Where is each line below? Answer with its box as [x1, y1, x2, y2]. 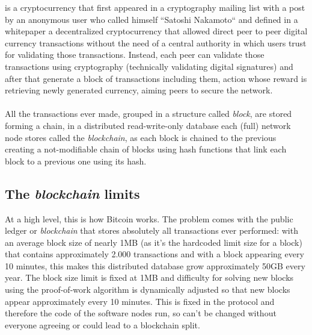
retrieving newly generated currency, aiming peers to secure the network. [5, 84, 273, 96]
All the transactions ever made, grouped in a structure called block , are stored [5, 107, 292, 120]
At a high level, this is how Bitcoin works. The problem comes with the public [5, 212, 293, 225]
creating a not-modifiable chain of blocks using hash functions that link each [5, 143, 287, 155]
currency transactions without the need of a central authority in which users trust [5, 36, 307, 49]
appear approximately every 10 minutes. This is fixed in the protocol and [5, 295, 275, 307]
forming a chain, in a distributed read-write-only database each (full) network [5, 119, 291, 131]
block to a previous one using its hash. [5, 154, 147, 167]
